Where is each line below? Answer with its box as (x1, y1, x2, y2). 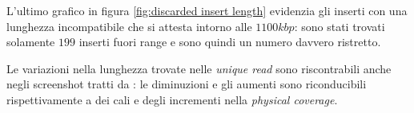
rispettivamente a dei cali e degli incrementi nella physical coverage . (6, 91, 338, 107)
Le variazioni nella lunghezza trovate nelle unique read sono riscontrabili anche (6, 60, 392, 76)
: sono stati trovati (294, 18, 385, 34)
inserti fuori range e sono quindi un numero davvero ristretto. (78, 33, 381, 50)
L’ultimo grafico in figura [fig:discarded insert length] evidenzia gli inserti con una (6, 2, 408, 18)
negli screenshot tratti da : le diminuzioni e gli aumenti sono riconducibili (6, 76, 367, 92)
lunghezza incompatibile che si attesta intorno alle (6, 18, 252, 34)
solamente (6, 33, 55, 50)
